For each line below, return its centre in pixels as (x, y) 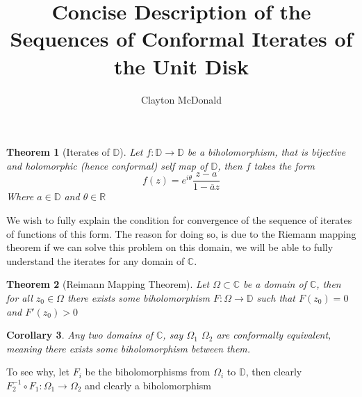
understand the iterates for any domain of (96, 260)
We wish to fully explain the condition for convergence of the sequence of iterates (179, 219)
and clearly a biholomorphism (148, 385)
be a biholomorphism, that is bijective (266, 152)
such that (276, 297)
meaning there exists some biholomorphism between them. (129, 348)
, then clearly (274, 372)
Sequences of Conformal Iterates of (181, 39)
